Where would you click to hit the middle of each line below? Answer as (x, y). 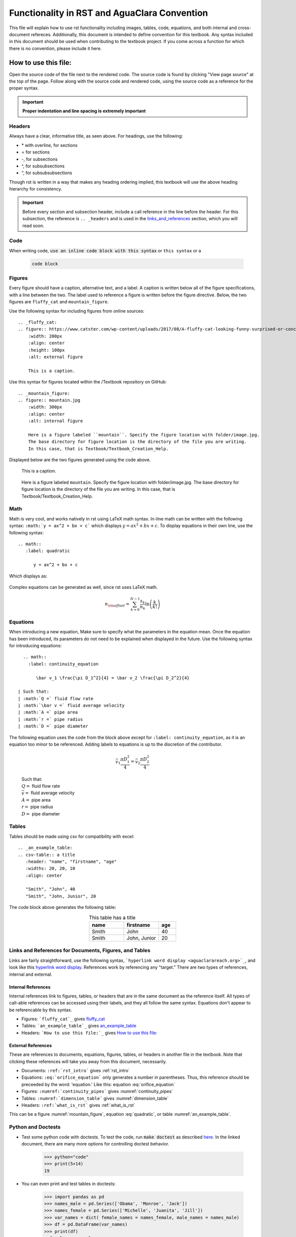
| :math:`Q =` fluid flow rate (56, 698)
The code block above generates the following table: (63, 907)
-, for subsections (39, 159)
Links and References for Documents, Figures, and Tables (80, 951)
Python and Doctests (35, 1127)
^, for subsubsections (43, 166)
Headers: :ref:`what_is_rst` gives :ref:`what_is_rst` (78, 1105)
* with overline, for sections (50, 145)
